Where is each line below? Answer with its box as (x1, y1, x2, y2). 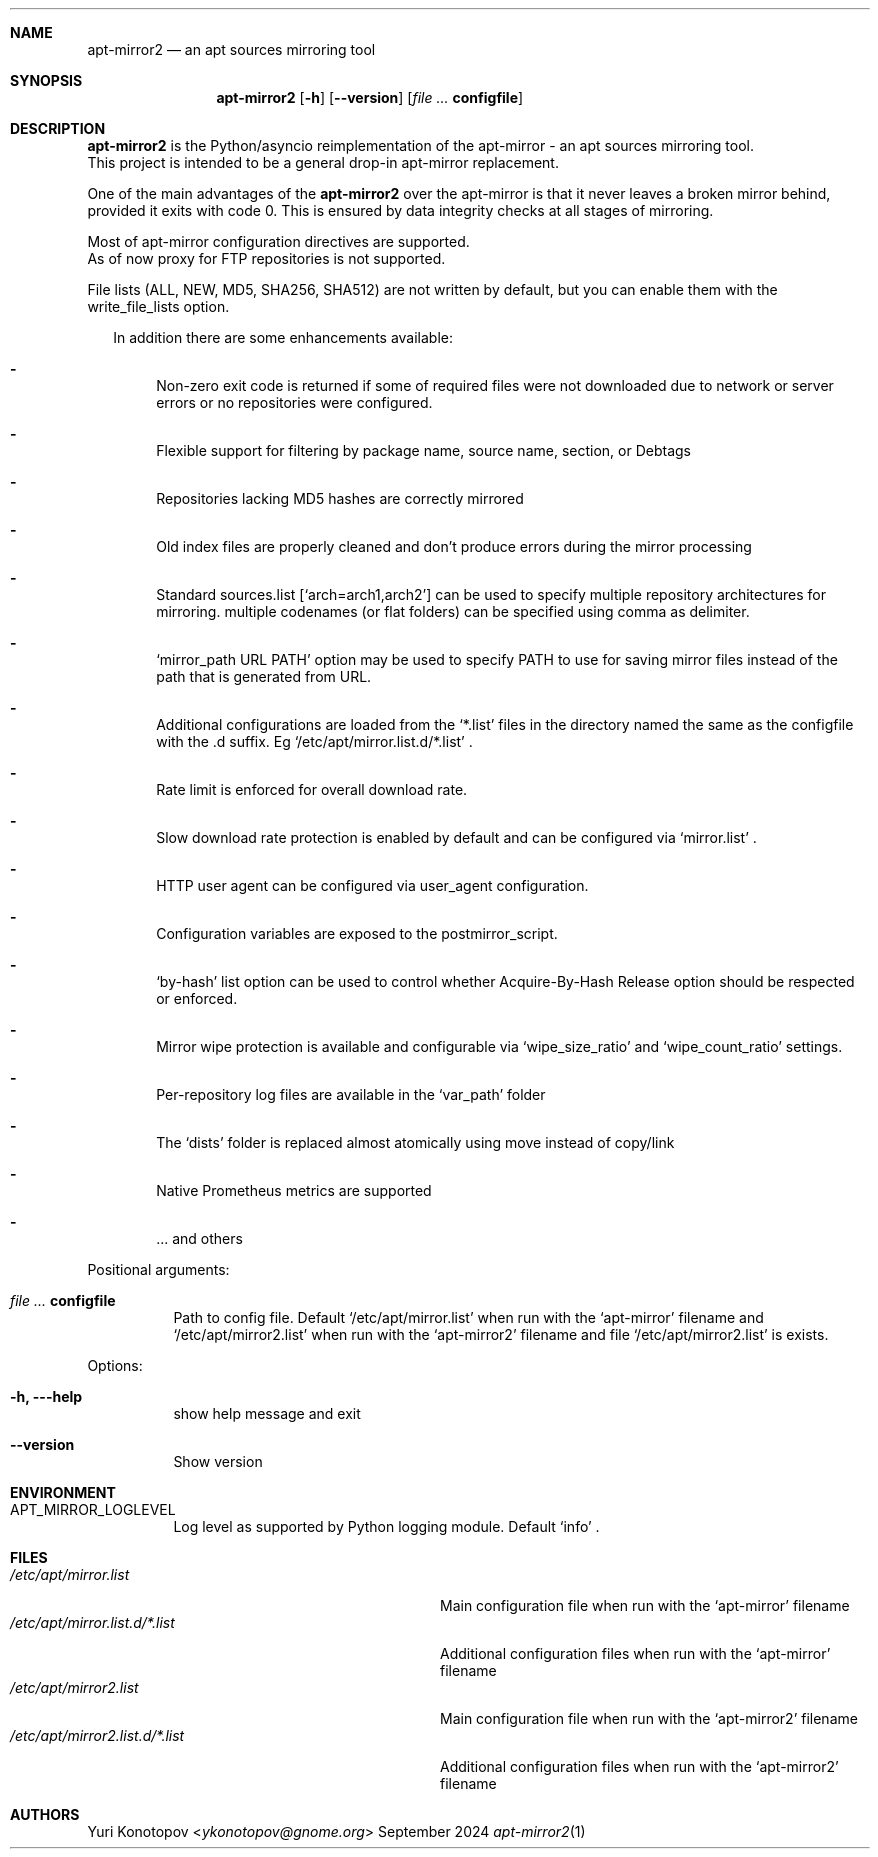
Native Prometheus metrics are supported (156, 1182, 432, 1199)
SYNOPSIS (10, 72, 83, 89)
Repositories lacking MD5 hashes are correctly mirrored (156, 490, 524, 507)
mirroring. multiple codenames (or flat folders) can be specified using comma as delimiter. (156, 603, 750, 620)
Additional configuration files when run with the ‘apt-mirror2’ (440, 1758, 839, 1775)
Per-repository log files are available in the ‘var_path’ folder (156, 1086, 546, 1103)
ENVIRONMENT (10, 1484, 116, 1501)
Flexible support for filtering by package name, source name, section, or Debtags (156, 442, 691, 459)
